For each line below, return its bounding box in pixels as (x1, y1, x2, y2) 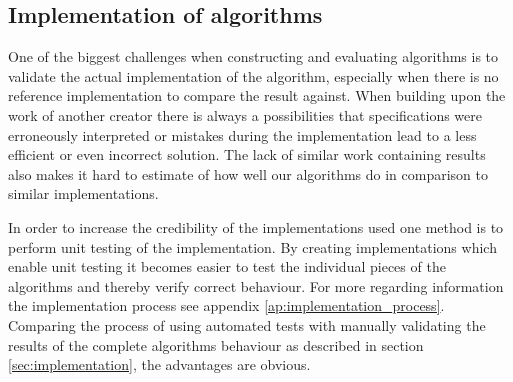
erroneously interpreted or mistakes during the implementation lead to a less (8, 124, 477, 145)
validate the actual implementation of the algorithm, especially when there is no (8, 65, 499, 86)
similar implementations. (8, 183, 159, 204)
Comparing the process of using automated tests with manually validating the (8, 314, 486, 335)
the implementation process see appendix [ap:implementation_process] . (8, 295, 445, 316)
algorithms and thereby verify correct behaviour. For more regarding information (8, 275, 504, 296)
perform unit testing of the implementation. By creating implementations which (8, 236, 497, 257)
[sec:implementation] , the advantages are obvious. (8, 354, 311, 375)
